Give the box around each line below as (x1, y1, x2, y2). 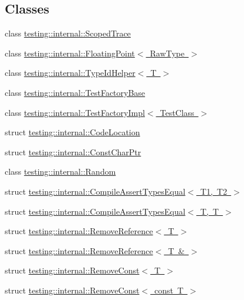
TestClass (160, 106, 194, 118)
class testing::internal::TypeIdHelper (5, 66, 136, 79)
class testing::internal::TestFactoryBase (5, 86, 146, 98)
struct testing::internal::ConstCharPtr (5, 145, 141, 158)
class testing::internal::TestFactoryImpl (5, 106, 145, 118)
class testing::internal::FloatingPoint (5, 46, 135, 59)
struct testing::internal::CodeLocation (5, 126, 140, 138)
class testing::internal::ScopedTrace (5, 27, 131, 39)
